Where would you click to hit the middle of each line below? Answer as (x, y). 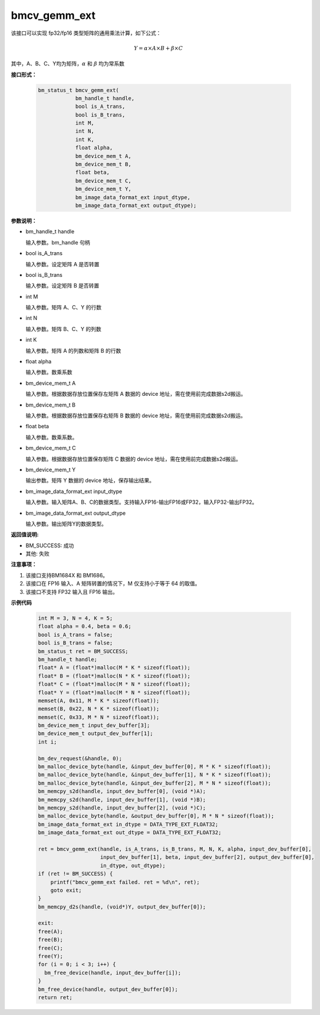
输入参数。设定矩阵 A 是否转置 (62, 264)
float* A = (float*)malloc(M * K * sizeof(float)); (114, 668)
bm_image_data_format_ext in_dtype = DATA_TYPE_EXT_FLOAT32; (128, 824)
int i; (47, 742)
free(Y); (51, 956)
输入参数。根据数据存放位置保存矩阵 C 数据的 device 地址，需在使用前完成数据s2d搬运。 (133, 459)
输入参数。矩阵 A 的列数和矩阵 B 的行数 (73, 351)
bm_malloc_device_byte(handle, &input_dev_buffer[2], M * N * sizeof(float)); (154, 783)
